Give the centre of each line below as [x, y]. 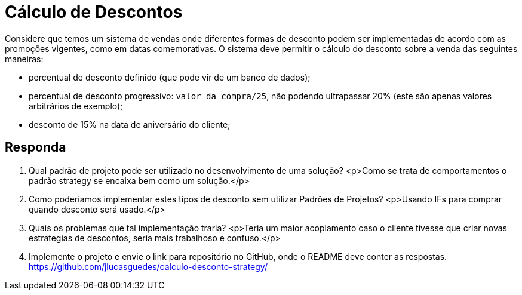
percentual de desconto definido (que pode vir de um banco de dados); [170, 77]
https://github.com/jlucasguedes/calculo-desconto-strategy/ [148, 266]
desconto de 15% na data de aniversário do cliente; [130, 124]
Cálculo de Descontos [94, 12]
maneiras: [24, 59]
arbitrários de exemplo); [76, 106]
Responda [36, 147]
